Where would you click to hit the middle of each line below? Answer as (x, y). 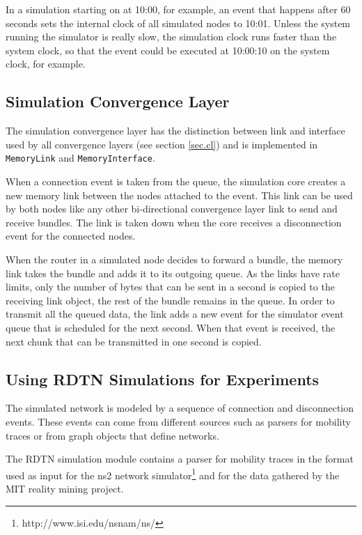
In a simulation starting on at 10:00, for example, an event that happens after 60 (178, 9)
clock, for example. (46, 64)
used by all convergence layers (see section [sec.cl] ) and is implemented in (162, 144)
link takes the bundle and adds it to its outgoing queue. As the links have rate (173, 273)
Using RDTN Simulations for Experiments (163, 379)
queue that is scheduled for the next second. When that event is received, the (171, 327)
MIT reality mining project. (65, 488)
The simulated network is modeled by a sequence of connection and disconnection (180, 408)
